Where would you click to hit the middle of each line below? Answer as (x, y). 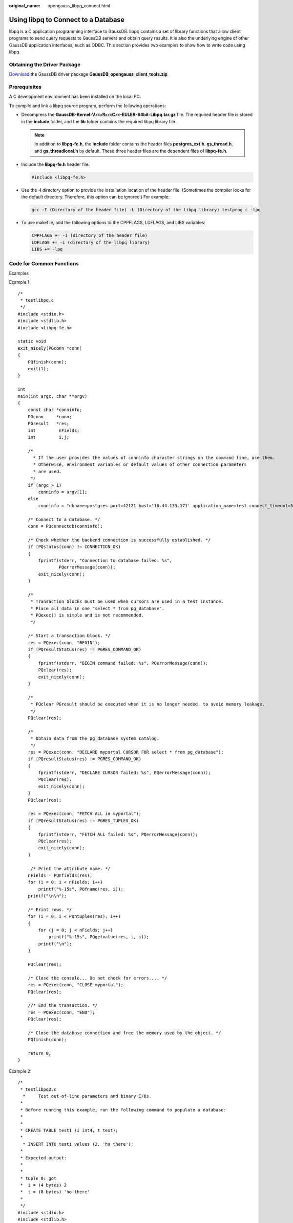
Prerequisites (25, 87)
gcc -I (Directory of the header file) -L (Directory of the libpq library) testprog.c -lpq (146, 210)
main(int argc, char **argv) (52, 396)
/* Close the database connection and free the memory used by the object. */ (124, 1033)
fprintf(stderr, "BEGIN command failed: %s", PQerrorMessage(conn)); (123, 663)
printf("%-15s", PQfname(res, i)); (81, 889)
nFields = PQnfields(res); (60, 875)
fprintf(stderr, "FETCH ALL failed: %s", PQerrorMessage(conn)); (118, 834)
